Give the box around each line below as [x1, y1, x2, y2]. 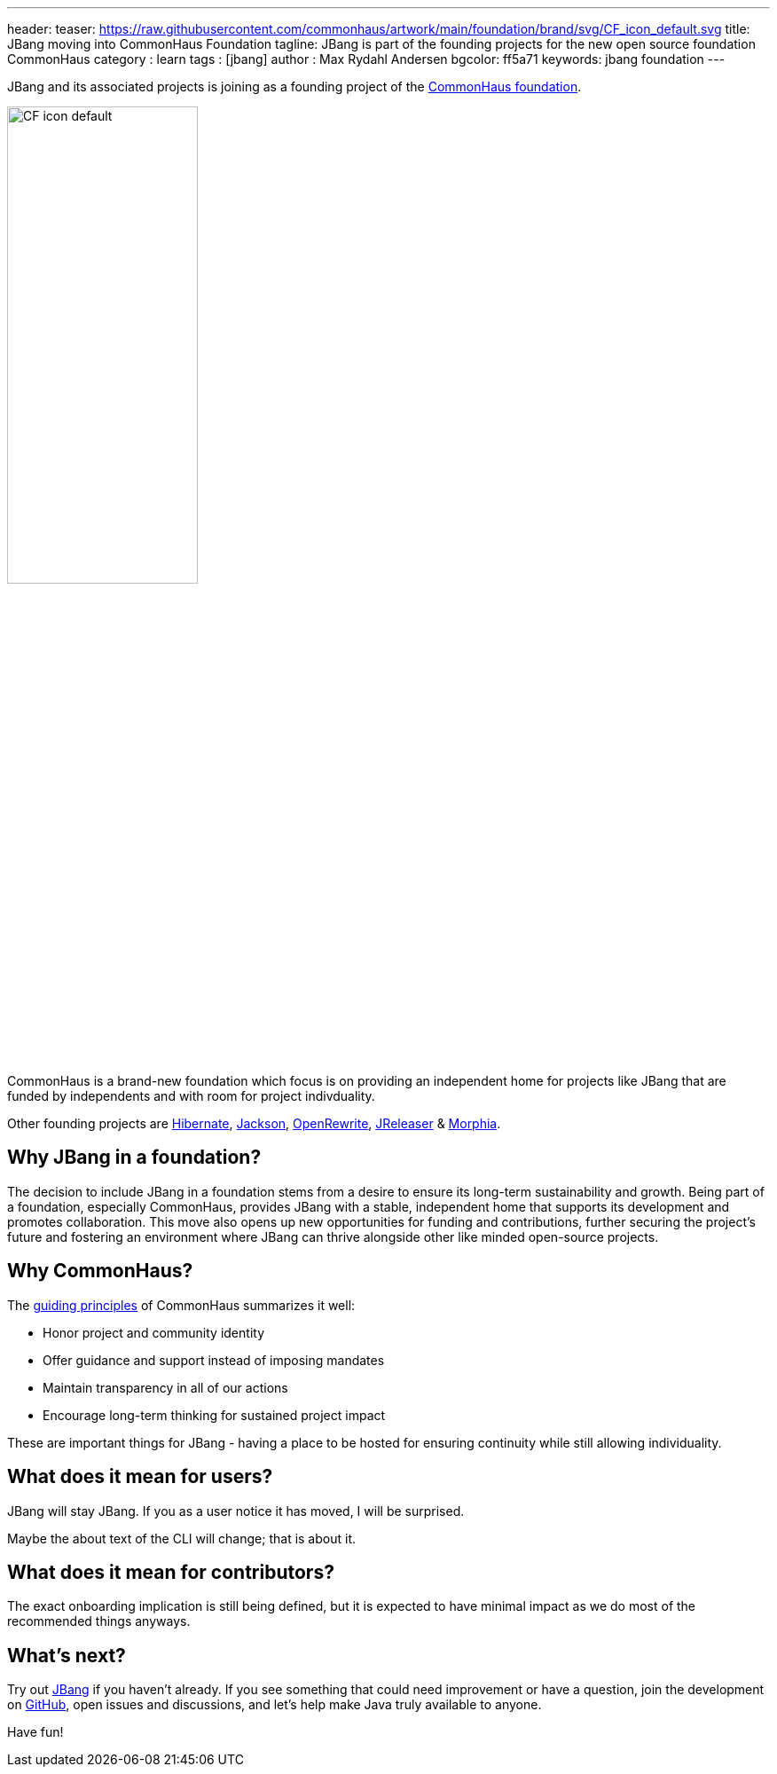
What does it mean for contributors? [7, 1560, 334, 1583]
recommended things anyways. [7, 1613, 191, 1629]
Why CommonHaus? [7, 1260, 193, 1283]
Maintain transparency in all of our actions [43, 1379, 288, 1395]
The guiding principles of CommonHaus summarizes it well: [7, 1297, 356, 1313]
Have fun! [7, 1724, 64, 1740]
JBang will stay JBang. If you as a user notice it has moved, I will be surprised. [7, 1503, 465, 1519]
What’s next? [7, 1644, 126, 1667]
